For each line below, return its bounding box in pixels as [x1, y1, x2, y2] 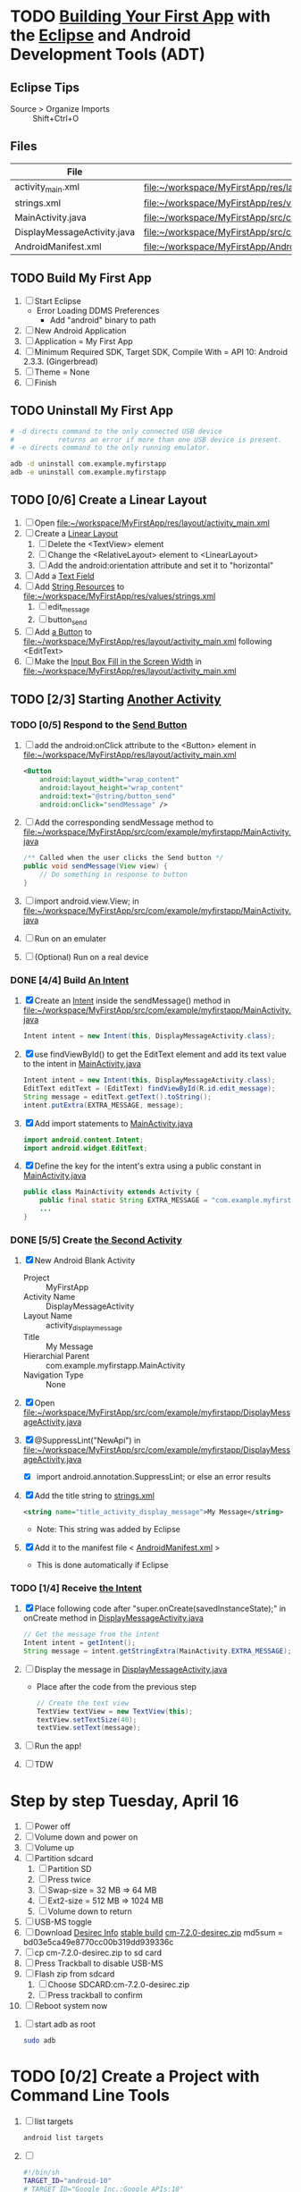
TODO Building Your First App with [10, 6, 271, 27]
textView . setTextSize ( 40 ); [36, 1715, 138, 1724]
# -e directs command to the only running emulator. [10, 443, 211, 452]
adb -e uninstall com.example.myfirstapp [10, 468, 167, 477]
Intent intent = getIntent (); [22, 1639, 137, 1648]
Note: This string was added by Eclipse [36, 1523, 181, 1534]
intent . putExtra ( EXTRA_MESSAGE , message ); [22, 1100, 184, 1109]
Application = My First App [34, 335, 133, 346]
